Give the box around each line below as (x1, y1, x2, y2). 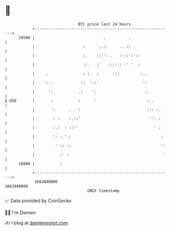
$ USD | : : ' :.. (5, 98, 154, 103)
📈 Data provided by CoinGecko (5, 198, 72, 204)
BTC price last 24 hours (78, 22, 131, 27)
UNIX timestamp (87, 188, 120, 193)
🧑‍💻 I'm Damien (5, 209, 36, 216)
